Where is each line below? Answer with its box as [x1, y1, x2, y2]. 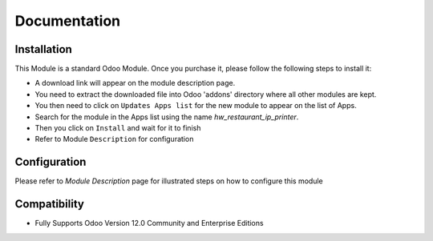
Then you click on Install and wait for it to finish [34, 123, 201, 133]
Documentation [14, 12, 121, 30]
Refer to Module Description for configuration [34, 135, 194, 144]
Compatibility [14, 197, 84, 211]
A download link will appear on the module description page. [34, 78, 236, 88]
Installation [14, 42, 72, 56]
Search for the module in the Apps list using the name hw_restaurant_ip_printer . [34, 112, 299, 122]
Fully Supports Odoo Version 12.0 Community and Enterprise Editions [34, 219, 264, 228]
